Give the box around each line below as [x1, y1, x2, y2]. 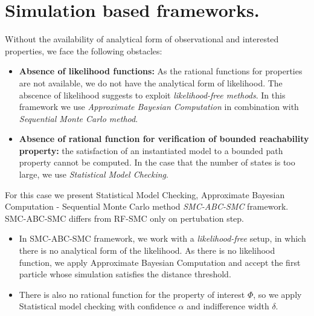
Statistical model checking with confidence [19, 300, 176, 312]
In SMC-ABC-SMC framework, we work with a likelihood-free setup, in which [19, 232, 306, 245]
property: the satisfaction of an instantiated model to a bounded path [19, 144, 283, 156]
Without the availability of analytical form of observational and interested [5, 33, 279, 45]
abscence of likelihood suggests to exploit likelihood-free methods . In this [19, 88, 286, 101]
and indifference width [187, 300, 269, 312]
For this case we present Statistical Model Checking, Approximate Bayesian [5, 188, 285, 201]
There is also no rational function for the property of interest [19, 288, 245, 300]
